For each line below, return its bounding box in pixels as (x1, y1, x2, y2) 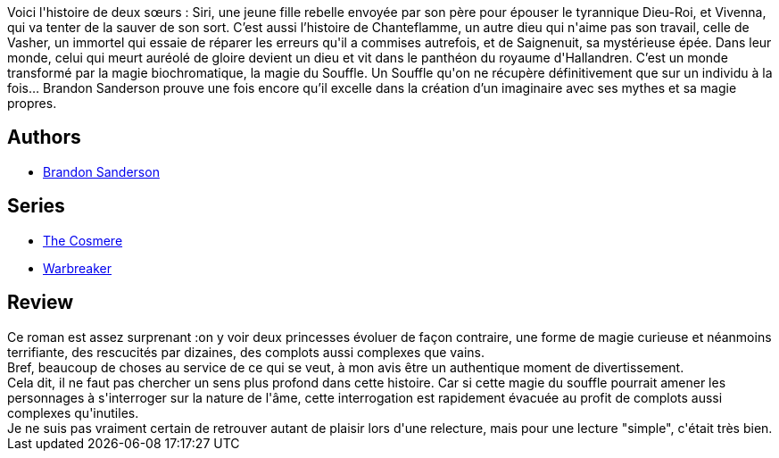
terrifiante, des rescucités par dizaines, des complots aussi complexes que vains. (7, 344, 485, 360)
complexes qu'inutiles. (7, 404, 139, 421)
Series (7, 195, 65, 218)
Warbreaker (43, 260, 112, 276)
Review (7, 291, 74, 314)
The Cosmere (43, 232, 123, 248)
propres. (7, 96, 57, 111)
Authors (7, 126, 81, 149)
